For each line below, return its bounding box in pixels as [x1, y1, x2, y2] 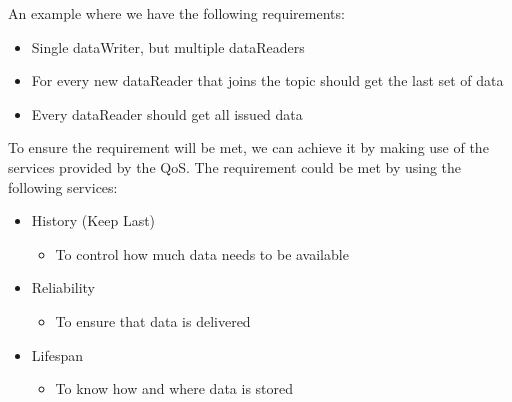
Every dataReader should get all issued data [31, 103, 303, 124]
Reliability [31, 277, 96, 298]
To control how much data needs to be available [55, 243, 349, 264]
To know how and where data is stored [55, 378, 294, 399]
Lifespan [31, 344, 84, 365]
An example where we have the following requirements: [8, 3, 345, 23]
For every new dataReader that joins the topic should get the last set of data [31, 70, 504, 91]
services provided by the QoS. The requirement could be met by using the [8, 156, 462, 177]
